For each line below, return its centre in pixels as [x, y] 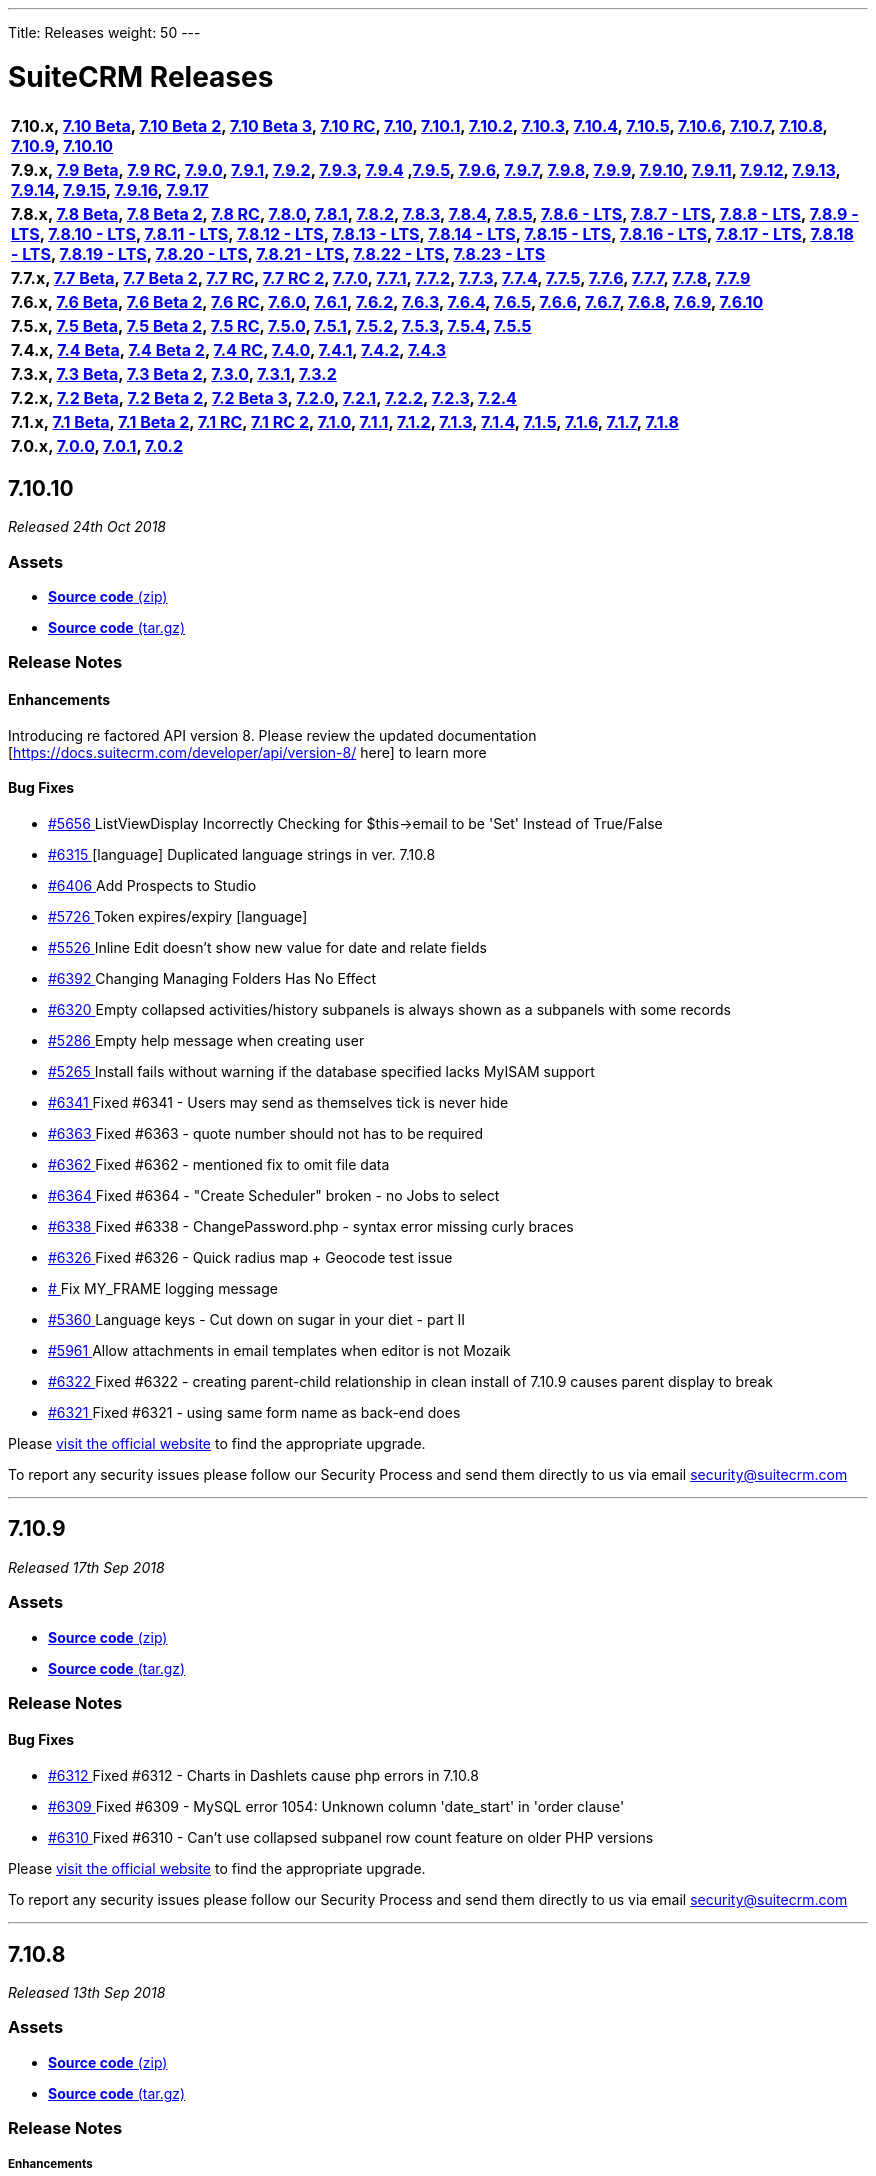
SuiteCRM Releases [141, 76]
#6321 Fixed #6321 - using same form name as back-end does [254, 1412]
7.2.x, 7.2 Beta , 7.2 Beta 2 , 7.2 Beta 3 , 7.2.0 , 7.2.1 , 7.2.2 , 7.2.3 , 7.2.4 [264, 397]
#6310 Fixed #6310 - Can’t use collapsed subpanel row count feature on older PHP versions [351, 1838]
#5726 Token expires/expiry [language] [178, 916]
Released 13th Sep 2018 [87, 1992]
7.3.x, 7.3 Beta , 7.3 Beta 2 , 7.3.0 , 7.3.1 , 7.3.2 [174, 373]
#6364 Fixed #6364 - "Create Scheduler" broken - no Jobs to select [274, 1195]
